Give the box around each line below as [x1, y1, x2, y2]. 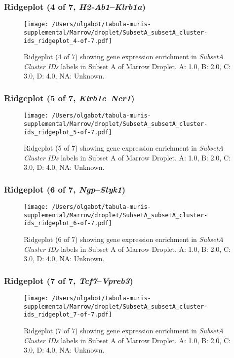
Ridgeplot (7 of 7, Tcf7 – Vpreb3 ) [4, 274, 133, 286]
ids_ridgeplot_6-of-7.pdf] [24, 220, 112, 227]
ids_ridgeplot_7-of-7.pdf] [24, 311, 112, 318]
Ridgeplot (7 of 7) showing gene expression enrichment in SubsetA [24, 325, 224, 336]
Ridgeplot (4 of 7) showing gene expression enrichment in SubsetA [24, 51, 224, 62]
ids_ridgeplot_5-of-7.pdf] [24, 128, 112, 136]
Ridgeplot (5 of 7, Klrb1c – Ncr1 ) [4, 91, 135, 104]
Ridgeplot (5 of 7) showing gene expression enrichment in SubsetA [24, 143, 224, 153]
